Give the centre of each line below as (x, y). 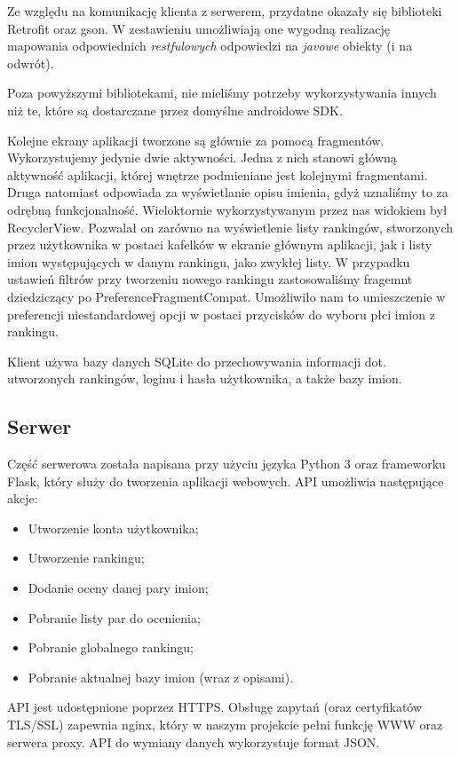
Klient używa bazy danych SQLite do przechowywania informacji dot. (197, 361)
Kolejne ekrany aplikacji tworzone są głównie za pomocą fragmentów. (196, 140)
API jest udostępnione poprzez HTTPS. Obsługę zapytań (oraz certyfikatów (215, 707)
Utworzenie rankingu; (86, 558)
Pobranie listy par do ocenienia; (114, 617)
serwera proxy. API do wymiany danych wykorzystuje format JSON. (194, 741)
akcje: (23, 498)
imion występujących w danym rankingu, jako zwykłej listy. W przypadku (209, 261)
